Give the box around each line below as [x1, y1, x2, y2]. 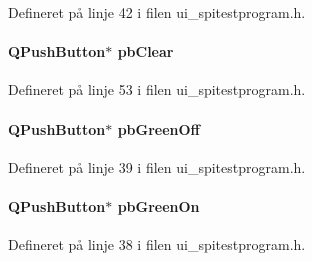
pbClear [117, 41, 174, 62]
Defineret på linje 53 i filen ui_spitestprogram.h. [8, 79, 306, 100]
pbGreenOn [117, 195, 200, 216]
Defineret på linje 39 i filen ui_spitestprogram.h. [8, 156, 306, 177]
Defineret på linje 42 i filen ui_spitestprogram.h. [8, 2, 306, 22]
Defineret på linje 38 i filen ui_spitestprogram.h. [8, 234, 306, 255]
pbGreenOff [117, 118, 201, 139]
